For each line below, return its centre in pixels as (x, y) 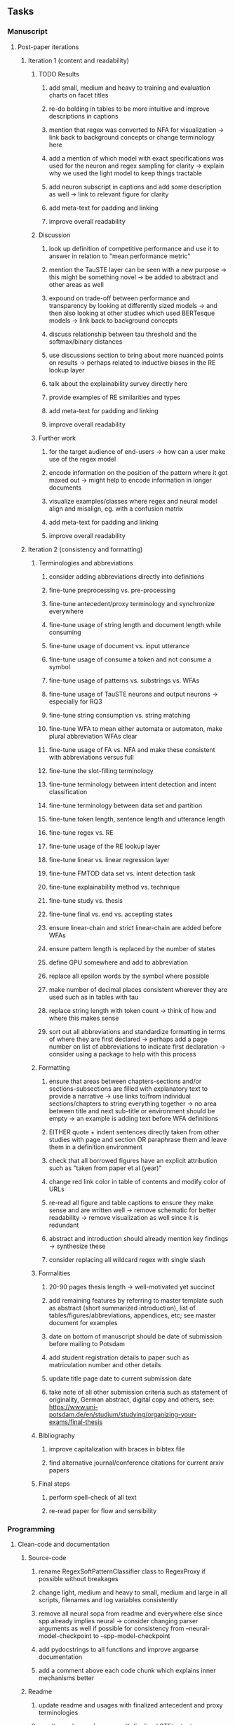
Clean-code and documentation (63, 1544)
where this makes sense (84, 1018)
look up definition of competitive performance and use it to (134, 248)
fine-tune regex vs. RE (81, 832)
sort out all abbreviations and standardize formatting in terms (137, 1031)
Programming (31, 1529)
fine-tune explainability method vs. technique (114, 887)
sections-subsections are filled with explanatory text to (128, 1088)
